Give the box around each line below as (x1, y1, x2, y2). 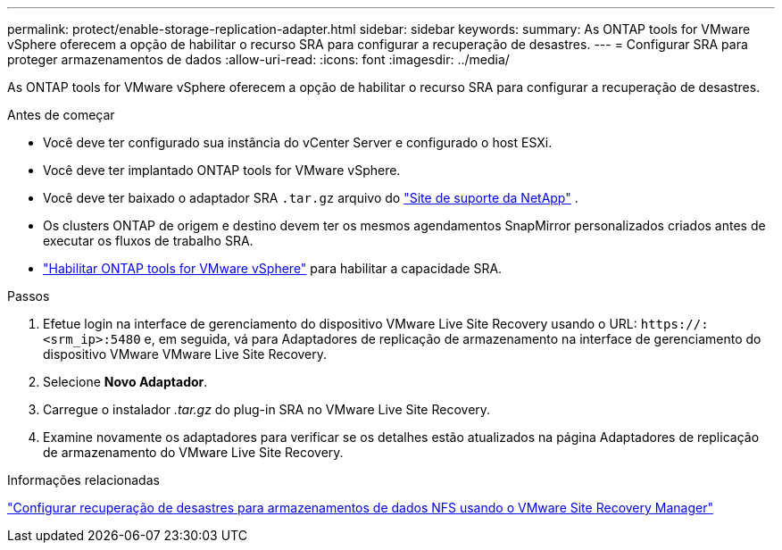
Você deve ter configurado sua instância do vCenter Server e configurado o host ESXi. (43, 135, 553, 150)
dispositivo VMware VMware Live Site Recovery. (43, 346, 328, 362)
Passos (7, 288, 50, 304)
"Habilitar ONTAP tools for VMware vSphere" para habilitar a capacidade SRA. (43, 261, 503, 276)
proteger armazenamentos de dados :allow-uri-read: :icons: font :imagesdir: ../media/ (7, 52, 510, 67)
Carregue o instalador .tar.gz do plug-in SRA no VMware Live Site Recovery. (43, 402, 491, 417)
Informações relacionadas (7, 472, 160, 487)
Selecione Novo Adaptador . (43, 374, 208, 389)
